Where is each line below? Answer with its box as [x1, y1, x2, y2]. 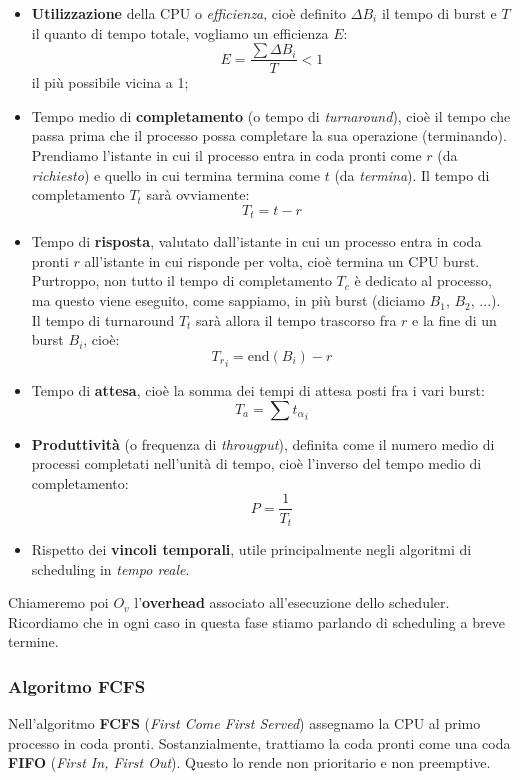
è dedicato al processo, [354, 270, 492, 291]
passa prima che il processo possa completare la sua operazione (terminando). [31, 125, 507, 146]
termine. [8, 631, 59, 652]
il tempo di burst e [381, 3, 497, 23]
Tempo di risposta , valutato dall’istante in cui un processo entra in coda [31, 231, 482, 252]
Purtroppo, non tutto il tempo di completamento [31, 270, 332, 291]
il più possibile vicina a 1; [31, 72, 189, 93]
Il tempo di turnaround [31, 309, 175, 330]
